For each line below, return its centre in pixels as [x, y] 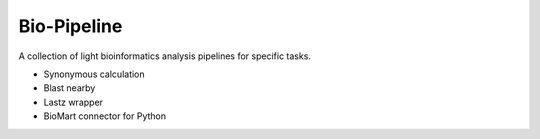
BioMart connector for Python [105, 116]
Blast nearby [69, 88]
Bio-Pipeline [70, 26]
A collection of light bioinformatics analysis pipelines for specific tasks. [165, 56]
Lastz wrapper [73, 102]
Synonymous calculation [94, 74]
